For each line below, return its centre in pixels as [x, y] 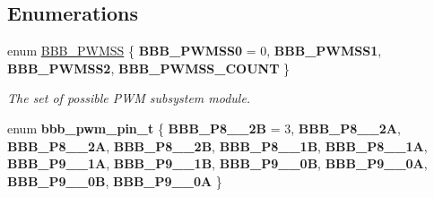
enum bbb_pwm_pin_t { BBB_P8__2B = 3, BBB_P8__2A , [204, 128]
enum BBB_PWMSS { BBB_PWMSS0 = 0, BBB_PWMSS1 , [195, 51]
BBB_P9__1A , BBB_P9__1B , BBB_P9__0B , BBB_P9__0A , [217, 163]
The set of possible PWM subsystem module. [129, 98]
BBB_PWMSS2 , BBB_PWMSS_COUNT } [149, 68]
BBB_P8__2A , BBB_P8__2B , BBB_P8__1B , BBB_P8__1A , [217, 146]
